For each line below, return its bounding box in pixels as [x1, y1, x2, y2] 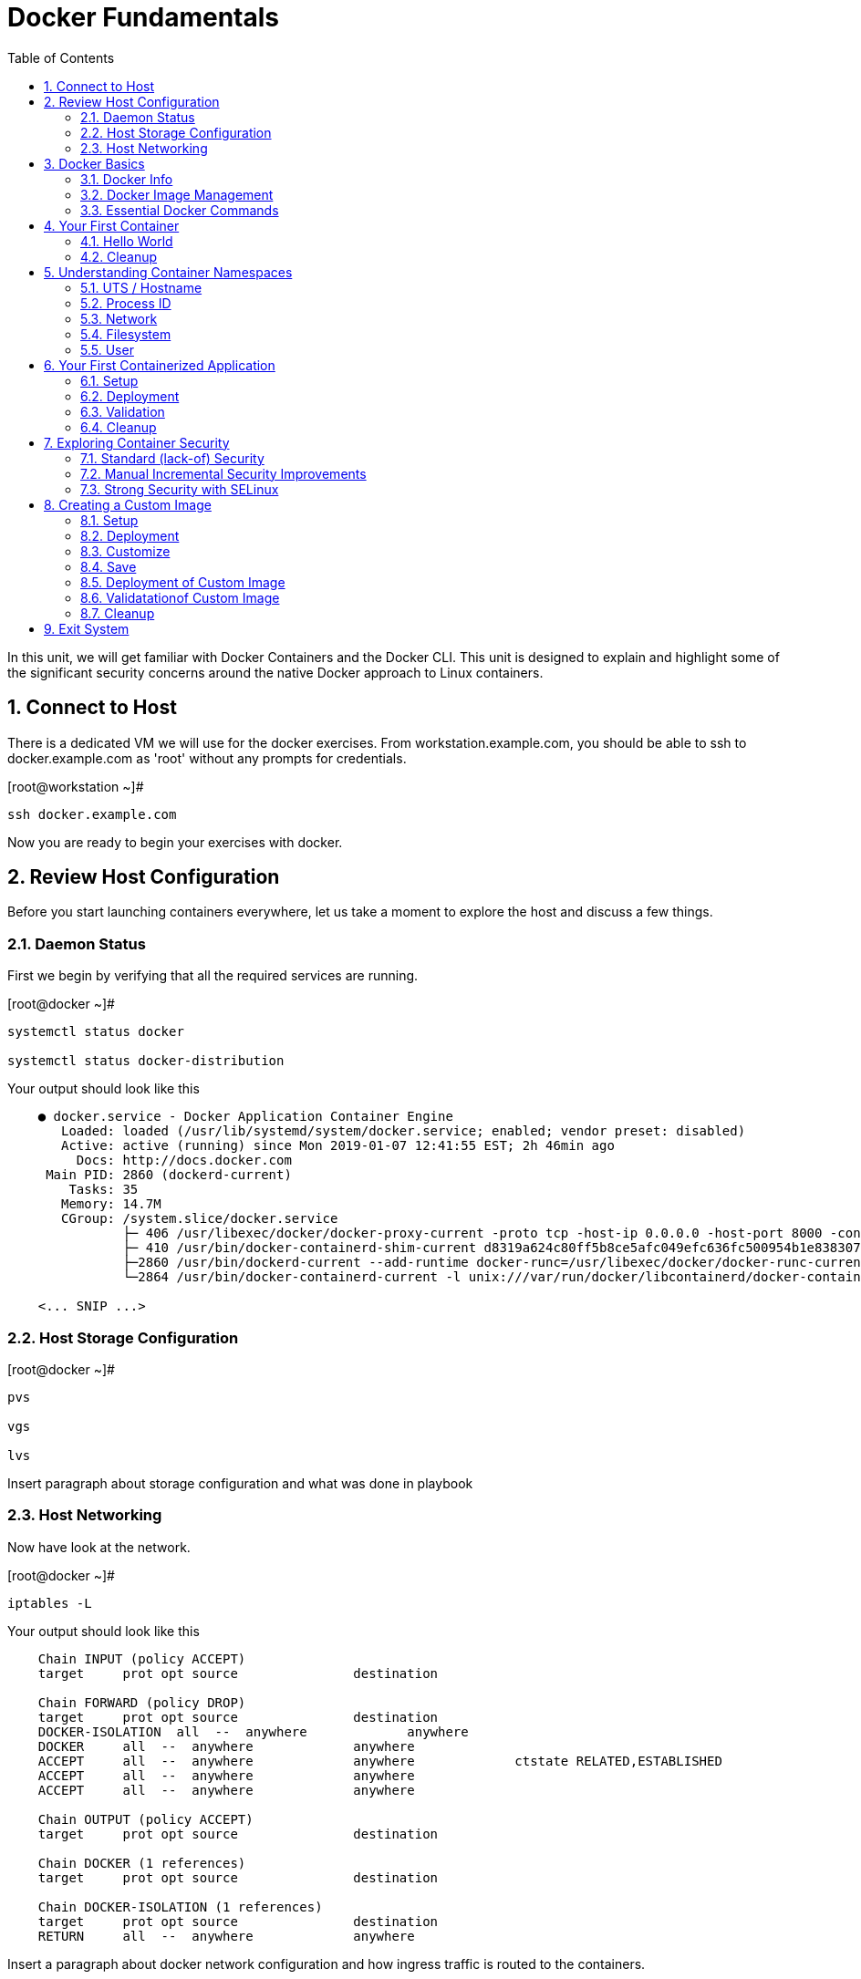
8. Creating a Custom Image [44, 496, 212, 513]
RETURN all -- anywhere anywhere [37, 1928, 415, 1943]
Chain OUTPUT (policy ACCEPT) [37, 1811, 254, 1827]
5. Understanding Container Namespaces [44, 264, 293, 280]
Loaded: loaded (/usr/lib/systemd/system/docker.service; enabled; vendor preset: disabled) [61, 1124, 746, 1139]
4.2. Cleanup [80, 248, 158, 264]
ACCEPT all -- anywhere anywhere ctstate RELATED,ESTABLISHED [37, 1753, 722, 1768]
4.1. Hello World [80, 233, 173, 249]
